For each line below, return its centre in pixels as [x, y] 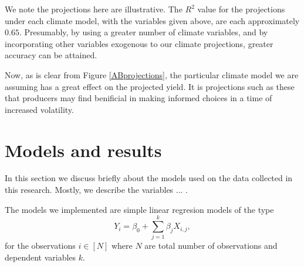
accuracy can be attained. [51, 55]
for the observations [40, 246]
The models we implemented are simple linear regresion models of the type [139, 209]
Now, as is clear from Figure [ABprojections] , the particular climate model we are [152, 74]
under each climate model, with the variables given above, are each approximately [152, 20]
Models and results [83, 150]
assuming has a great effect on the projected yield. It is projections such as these [150, 86]
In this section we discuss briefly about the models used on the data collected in [149, 178]
